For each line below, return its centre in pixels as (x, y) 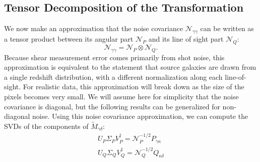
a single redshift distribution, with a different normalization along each (113, 76)
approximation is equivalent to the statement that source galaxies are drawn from (130, 67)
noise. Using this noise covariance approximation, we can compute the (140, 116)
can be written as (227, 28)
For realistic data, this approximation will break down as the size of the (134, 87)
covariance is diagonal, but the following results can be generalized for (112, 106)
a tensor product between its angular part (69, 39)
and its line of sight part (186, 39)
